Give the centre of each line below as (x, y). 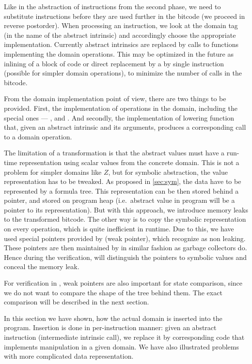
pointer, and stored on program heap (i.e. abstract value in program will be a (119, 200)
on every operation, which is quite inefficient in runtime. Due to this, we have (119, 229)
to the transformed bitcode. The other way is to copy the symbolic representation (125, 219)
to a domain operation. (38, 136)
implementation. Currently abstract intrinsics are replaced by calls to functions (121, 44)
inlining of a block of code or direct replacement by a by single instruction (114, 63)
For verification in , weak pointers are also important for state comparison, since (123, 283)
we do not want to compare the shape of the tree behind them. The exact (113, 292)
